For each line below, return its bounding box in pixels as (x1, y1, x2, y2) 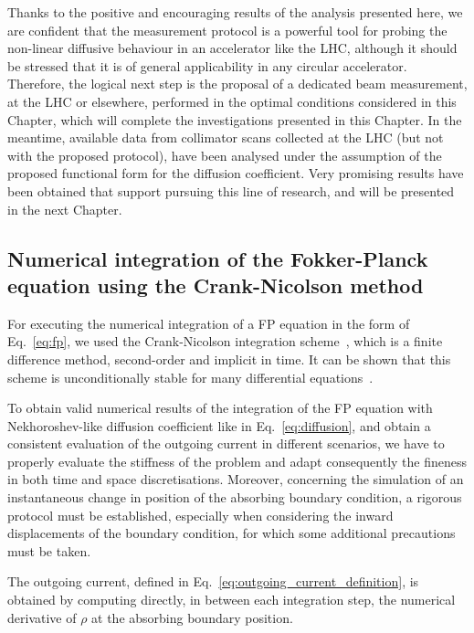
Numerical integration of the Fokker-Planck (7, 244, 428, 272)
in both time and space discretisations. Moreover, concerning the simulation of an (7, 469, 464, 489)
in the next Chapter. (7, 199, 122, 218)
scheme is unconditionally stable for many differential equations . (7, 367, 374, 386)
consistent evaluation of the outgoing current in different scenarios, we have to (7, 434, 445, 453)
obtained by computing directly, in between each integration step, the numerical (7, 590, 456, 609)
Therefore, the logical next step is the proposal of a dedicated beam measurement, (7, 74, 468, 93)
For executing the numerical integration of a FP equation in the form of (7, 313, 410, 332)
